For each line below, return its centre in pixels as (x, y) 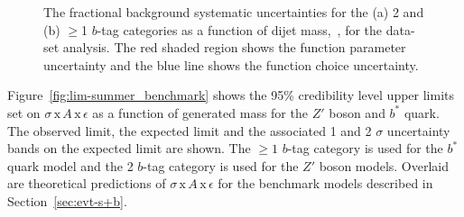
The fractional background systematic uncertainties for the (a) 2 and (234, 12)
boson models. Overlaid (384, 165)
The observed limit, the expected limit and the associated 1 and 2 (190, 130)
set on (24, 112)
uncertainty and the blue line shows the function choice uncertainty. (231, 64)
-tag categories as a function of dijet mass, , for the (240, 29)
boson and (357, 112)
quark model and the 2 (70, 165)
